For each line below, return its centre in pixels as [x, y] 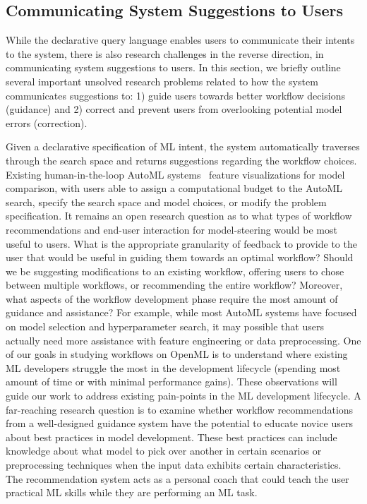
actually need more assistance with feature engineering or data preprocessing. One [183, 340]
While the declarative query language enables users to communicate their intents [180, 40]
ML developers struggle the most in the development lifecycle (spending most [173, 367]
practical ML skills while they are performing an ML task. [132, 492]
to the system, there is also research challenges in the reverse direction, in [165, 53]
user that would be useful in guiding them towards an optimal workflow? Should [180, 257]
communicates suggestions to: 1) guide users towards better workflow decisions [176, 95]
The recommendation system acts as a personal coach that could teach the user [178, 478]
